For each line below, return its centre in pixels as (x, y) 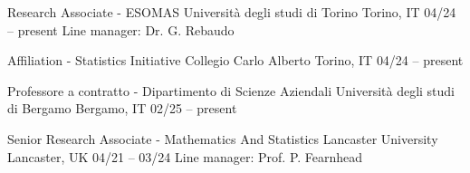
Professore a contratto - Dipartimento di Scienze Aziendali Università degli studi (231, 90)
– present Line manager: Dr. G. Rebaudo (121, 29)
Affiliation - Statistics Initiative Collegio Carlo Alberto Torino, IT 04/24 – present (235, 60)
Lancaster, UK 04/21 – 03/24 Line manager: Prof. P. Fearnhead (185, 156)
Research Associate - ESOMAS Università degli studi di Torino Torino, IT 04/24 (232, 12)
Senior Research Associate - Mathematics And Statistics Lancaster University (223, 138)
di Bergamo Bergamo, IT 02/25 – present (122, 108)
